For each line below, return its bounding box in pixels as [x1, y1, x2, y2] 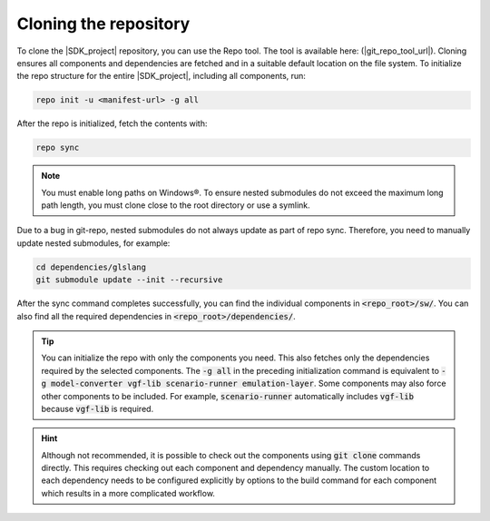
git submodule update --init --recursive [35, 275, 223, 285]
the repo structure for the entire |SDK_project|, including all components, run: [16, 71, 306, 82]
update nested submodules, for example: [16, 237, 171, 249]
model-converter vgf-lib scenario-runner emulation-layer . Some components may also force [50, 378, 446, 389]
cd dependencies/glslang [35, 261, 147, 272]
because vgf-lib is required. [41, 403, 154, 414]
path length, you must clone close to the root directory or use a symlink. [41, 200, 310, 211]
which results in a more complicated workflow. [41, 487, 215, 498]
